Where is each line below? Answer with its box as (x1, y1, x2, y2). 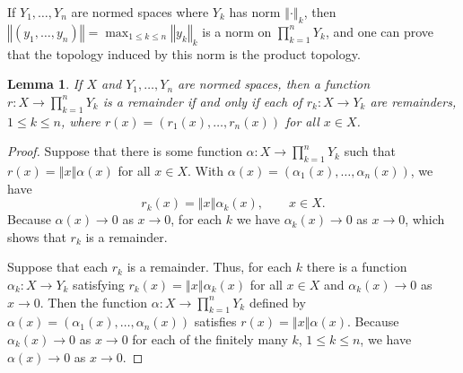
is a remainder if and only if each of (102, 91, 302, 110)
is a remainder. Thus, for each (127, 257, 293, 276)
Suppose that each (7, 257, 109, 276)
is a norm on (202, 22, 272, 40)
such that (344, 142, 396, 160)
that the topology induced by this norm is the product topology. (7, 44, 361, 63)
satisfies (194, 312, 237, 331)
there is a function (306, 257, 407, 276)
